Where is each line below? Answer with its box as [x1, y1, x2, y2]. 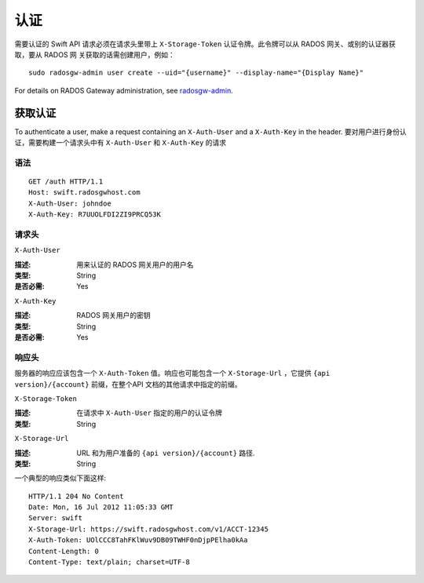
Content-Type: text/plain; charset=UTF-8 [28, 558, 190, 567]
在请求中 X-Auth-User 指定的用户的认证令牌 [76, 408, 223, 417]
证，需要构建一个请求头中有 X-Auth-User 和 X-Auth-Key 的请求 [14, 138, 227, 148]
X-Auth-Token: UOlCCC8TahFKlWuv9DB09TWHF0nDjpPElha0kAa [28, 536, 248, 545]
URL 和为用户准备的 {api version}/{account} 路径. [76, 448, 255, 457]
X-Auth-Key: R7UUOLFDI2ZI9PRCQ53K [28, 210, 161, 219]
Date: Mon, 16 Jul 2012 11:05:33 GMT [28, 503, 174, 512]
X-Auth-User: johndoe [28, 199, 111, 208]
